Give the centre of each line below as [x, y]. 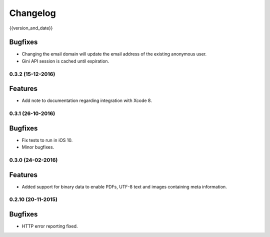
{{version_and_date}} [31, 28]
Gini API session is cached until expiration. [65, 61]
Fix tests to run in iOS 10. [47, 140]
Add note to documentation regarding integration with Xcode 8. [87, 100]
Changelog [32, 13]
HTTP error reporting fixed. [50, 226]
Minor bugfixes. [38, 147]
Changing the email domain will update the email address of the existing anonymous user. [114, 54]
